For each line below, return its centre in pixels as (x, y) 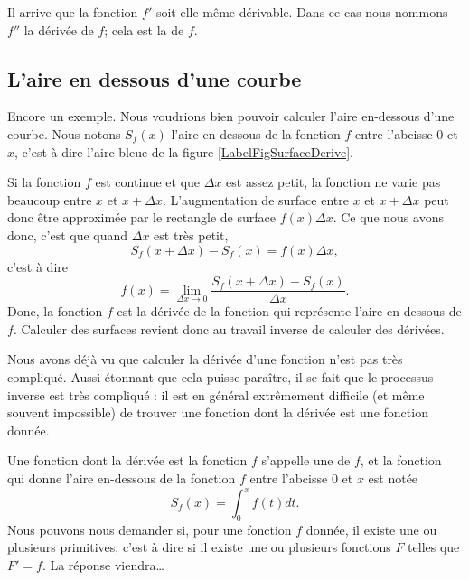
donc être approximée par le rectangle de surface (141, 217)
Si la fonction (44, 182)
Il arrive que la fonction (73, 12)
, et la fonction (401, 460)
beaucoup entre (50, 199)
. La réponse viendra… (103, 565)
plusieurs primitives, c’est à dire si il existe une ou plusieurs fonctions (199, 547)
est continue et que (148, 182)
